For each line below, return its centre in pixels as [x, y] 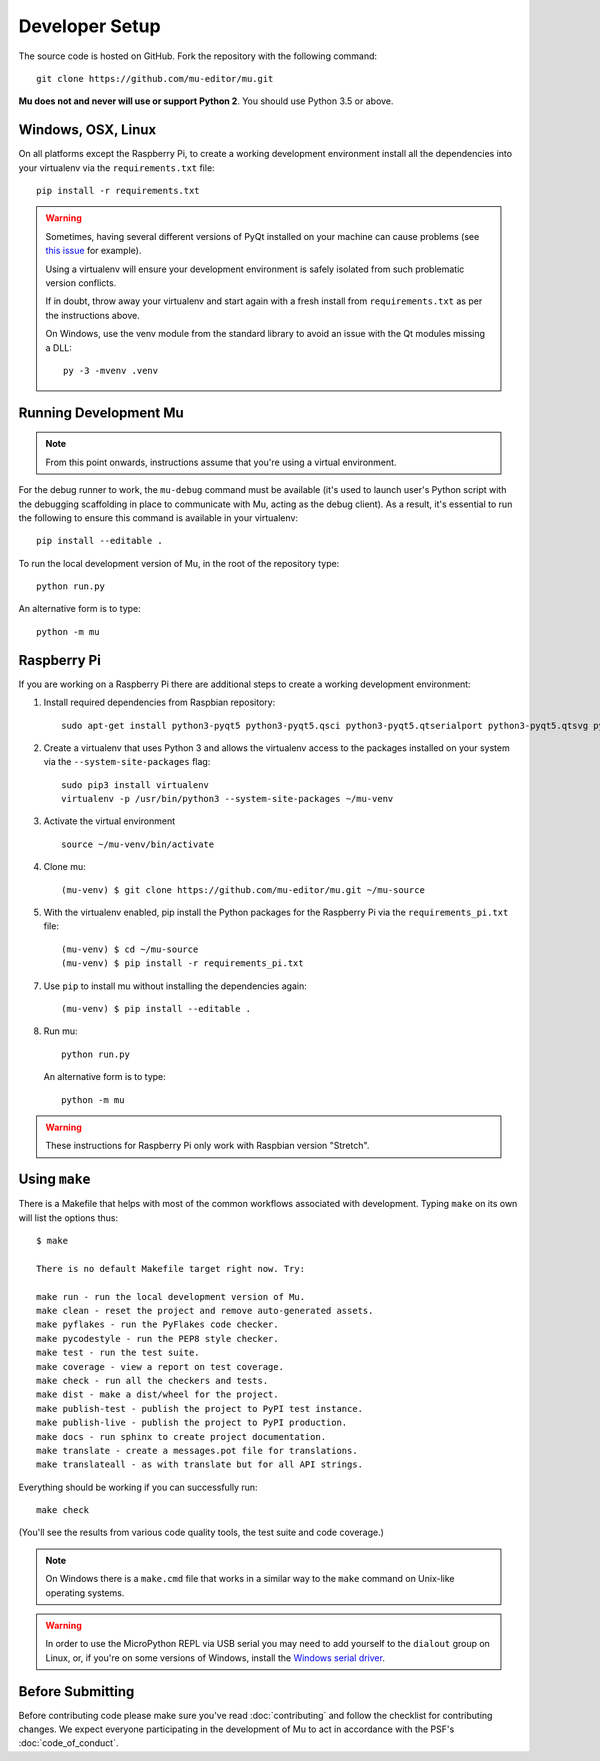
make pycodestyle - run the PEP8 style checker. [157, 1338]
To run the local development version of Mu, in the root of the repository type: [179, 563]
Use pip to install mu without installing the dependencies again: [175, 986]
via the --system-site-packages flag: [127, 762]
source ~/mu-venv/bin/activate [138, 844]
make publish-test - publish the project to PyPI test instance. [200, 1408]
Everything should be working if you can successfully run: [138, 1487]
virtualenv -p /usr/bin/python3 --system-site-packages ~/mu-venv [227, 799]
